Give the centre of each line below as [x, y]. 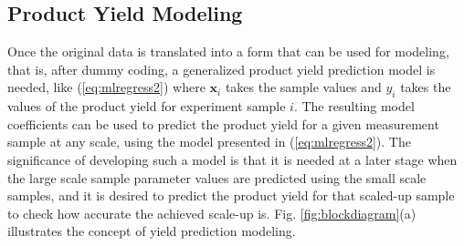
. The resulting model [354, 106]
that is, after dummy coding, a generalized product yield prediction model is [221, 69]
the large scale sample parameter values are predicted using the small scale [217, 177]
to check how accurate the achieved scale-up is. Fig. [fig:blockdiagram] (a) [212, 213]
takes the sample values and [303, 87]
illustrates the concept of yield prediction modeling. [152, 231]
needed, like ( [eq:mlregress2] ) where [106, 87]
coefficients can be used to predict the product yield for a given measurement [223, 123]
